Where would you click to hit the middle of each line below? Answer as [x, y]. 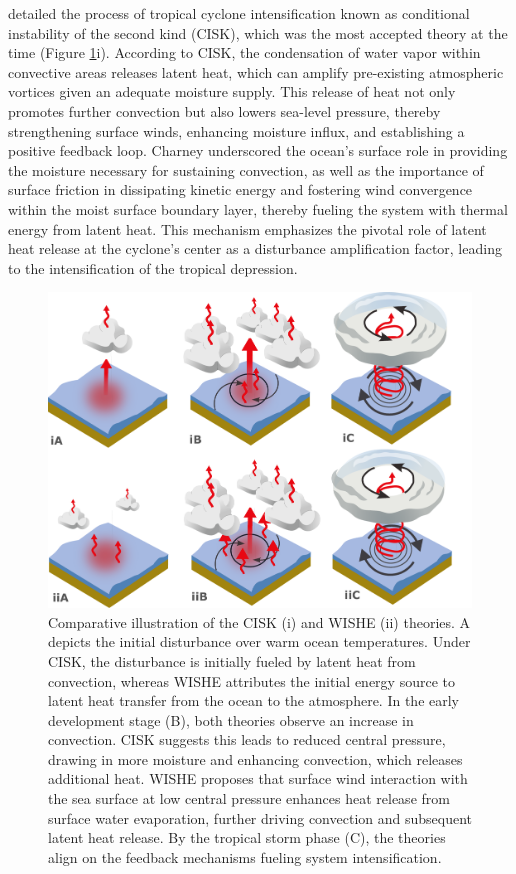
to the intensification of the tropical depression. [153, 267]
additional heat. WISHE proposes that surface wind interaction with [258, 778]
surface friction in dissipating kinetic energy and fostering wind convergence [240, 189]
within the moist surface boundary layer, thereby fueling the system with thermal [258, 208]
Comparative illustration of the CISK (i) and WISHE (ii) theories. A [259, 621]
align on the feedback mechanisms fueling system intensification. [245, 856]
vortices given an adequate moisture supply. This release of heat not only [232, 91]
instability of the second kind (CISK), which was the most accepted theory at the [258, 32]
